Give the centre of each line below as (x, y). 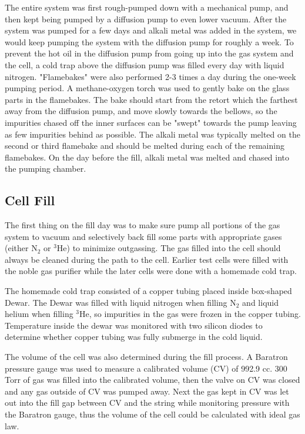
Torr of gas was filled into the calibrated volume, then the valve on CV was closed (152, 380)
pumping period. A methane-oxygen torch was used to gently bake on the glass (147, 88)
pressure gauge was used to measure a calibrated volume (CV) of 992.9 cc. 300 (146, 368)
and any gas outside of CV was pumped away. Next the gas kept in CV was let (147, 391)
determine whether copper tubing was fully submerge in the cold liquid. (134, 337)
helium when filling (39, 314)
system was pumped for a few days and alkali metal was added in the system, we (151, 30)
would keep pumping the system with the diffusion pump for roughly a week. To (149, 41)
